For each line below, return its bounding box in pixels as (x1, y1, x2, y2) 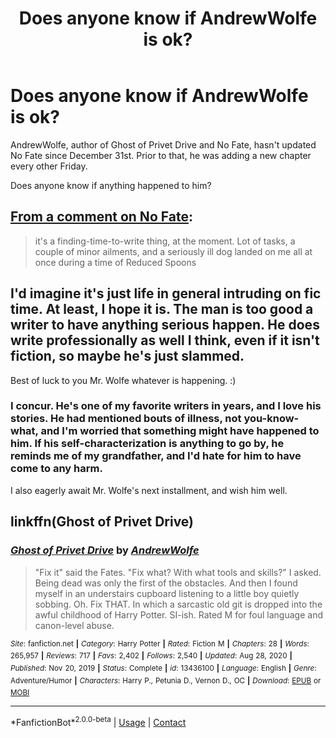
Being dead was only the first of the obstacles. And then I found (34, 577, 298, 589)
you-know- (243, 412, 300, 426)
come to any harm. (10, 462, 103, 476)
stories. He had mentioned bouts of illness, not (10, 412, 242, 426)
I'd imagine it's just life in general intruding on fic (10, 285, 322, 302)
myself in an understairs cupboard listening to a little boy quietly (34, 587, 300, 599)
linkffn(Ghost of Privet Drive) (10, 513, 195, 531)
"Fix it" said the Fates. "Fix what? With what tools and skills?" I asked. (34, 566, 322, 578)
